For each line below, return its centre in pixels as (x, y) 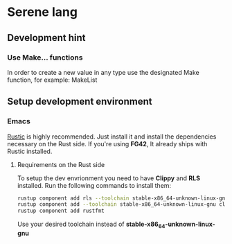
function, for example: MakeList (52, 80)
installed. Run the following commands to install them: (94, 185)
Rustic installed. (30, 151)
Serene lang (43, 12)
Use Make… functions (45, 58)
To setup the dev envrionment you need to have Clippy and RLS (109, 178)
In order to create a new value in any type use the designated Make (103, 72)
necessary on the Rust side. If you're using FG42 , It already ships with (107, 143)
